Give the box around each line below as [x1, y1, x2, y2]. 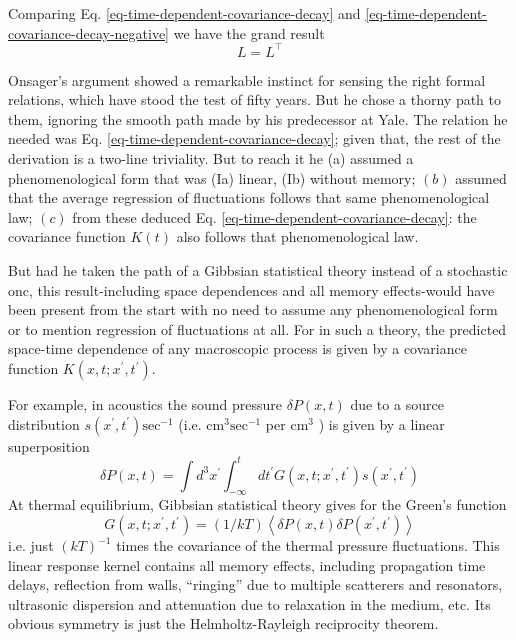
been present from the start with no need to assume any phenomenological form [8, 299, 498, 320]
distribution [8, 413, 80, 434]
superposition [8, 435, 90, 456]
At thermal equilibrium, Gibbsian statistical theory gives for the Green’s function [8, 494, 507, 515]
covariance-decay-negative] [8, 22, 170, 43]
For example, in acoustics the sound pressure [8, 394, 283, 414]
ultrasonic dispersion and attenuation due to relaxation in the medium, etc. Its [8, 593, 491, 614]
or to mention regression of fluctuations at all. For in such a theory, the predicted [8, 318, 507, 339]
